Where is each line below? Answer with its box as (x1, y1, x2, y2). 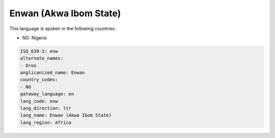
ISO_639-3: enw (20, 48, 58, 54)
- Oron (20, 63, 37, 68)
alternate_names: (20, 56, 64, 61)
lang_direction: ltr (20, 105, 71, 112)
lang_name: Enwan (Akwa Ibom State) (20, 113, 112, 118)
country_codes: (20, 77, 58, 82)
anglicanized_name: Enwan (20, 70, 85, 76)
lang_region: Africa (20, 120, 71, 125)
